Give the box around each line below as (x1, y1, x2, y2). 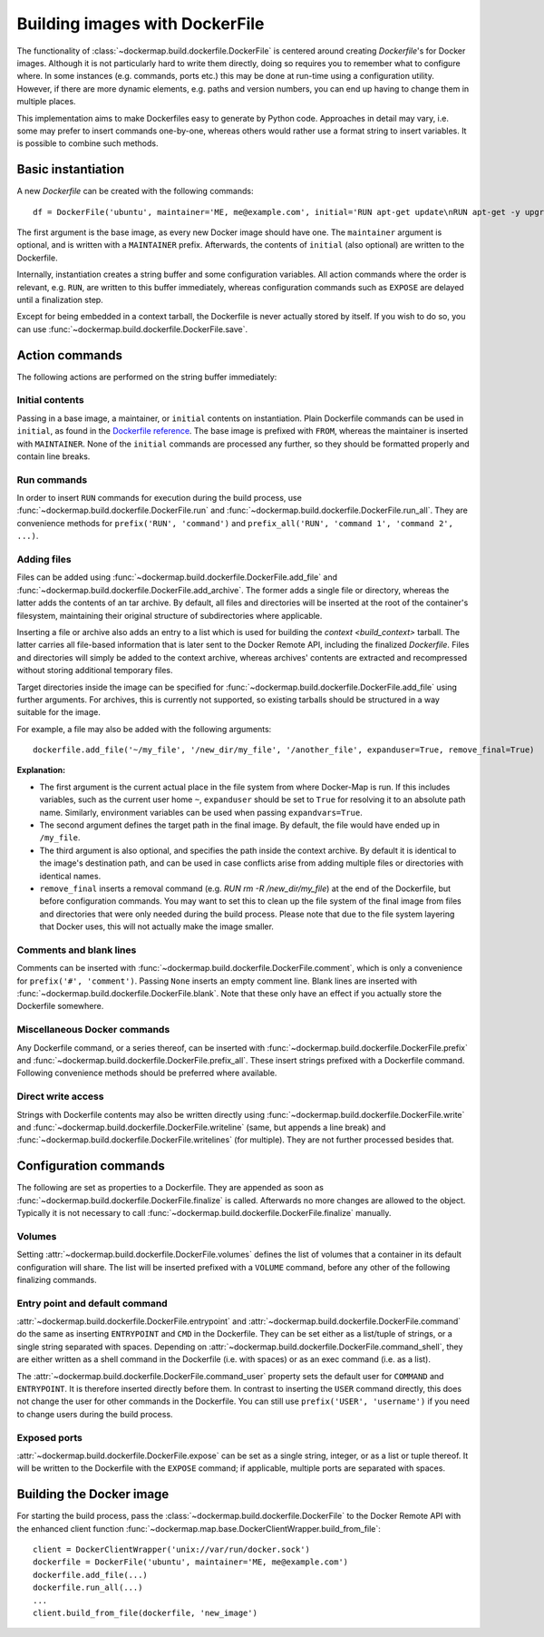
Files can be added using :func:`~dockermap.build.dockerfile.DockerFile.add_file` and (16, 572, 338, 583)
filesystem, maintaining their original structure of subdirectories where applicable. (16, 610, 323, 621)
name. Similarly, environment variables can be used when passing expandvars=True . (39, 807, 363, 818)
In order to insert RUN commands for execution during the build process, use (16, 493, 303, 504)
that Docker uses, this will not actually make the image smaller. (39, 921, 274, 932)
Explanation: (16, 765, 66, 776)
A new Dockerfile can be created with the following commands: (16, 186, 254, 197)
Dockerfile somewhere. (16, 1001, 104, 1012)
